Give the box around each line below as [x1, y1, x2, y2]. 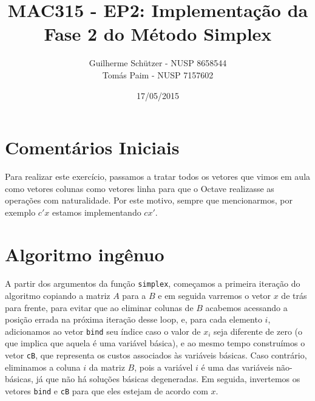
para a [122, 289, 146, 302]
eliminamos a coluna [5, 360, 81, 373]
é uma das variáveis [201, 360, 274, 373]
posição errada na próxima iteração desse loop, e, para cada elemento [5, 313, 262, 326]
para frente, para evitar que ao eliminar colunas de [5, 301, 194, 314]
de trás [281, 289, 307, 302]
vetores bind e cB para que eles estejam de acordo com [5, 384, 208, 397]
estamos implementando [52, 205, 141, 218]
